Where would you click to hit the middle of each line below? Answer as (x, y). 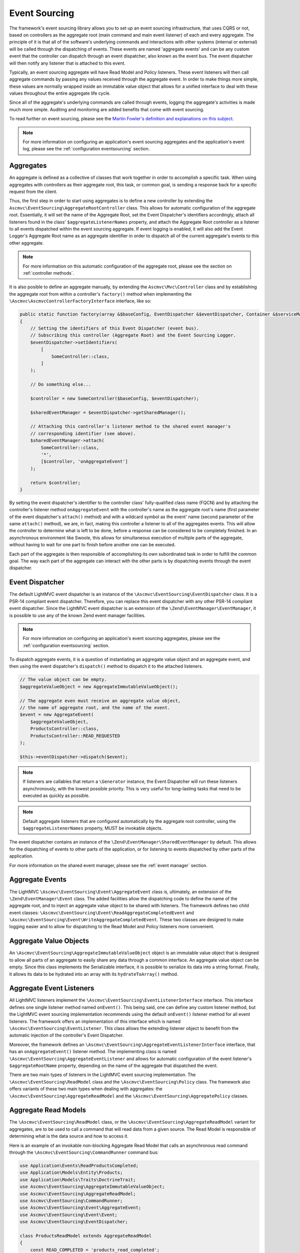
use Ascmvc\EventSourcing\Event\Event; (68, 1215)
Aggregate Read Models (48, 1110)
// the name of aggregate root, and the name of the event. (95, 707)
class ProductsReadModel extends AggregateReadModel (86, 1236)
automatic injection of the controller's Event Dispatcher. (66, 1035)
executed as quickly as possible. (56, 795)
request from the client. (33, 192)
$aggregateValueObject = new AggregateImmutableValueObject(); (99, 686)
